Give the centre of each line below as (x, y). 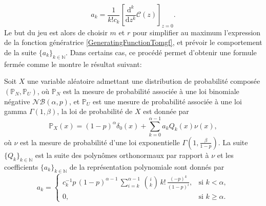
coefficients (21, 166)
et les (225, 155)
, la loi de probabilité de (95, 111)
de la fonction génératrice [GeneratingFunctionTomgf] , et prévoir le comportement (133, 42)
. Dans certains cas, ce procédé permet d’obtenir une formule (161, 52)
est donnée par (166, 111)
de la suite (21, 52)
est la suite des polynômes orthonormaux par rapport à (122, 155)
